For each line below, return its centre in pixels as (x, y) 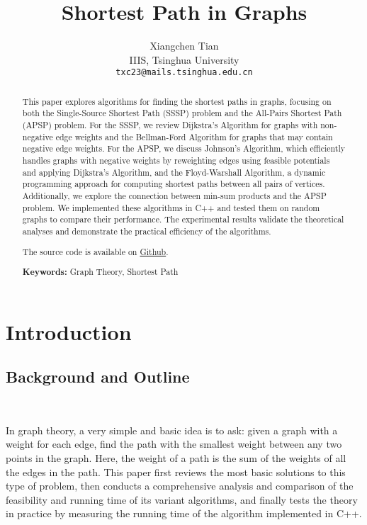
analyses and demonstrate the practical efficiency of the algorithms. (147, 231)
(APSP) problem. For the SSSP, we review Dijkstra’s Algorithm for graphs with (170, 125)
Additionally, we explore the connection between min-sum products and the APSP (174, 196)
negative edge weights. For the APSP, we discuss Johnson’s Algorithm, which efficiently (184, 148)
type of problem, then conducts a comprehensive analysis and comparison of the (180, 486)
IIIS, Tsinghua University (184, 59)
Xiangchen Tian (184, 46)
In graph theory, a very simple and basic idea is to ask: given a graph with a (172, 430)
